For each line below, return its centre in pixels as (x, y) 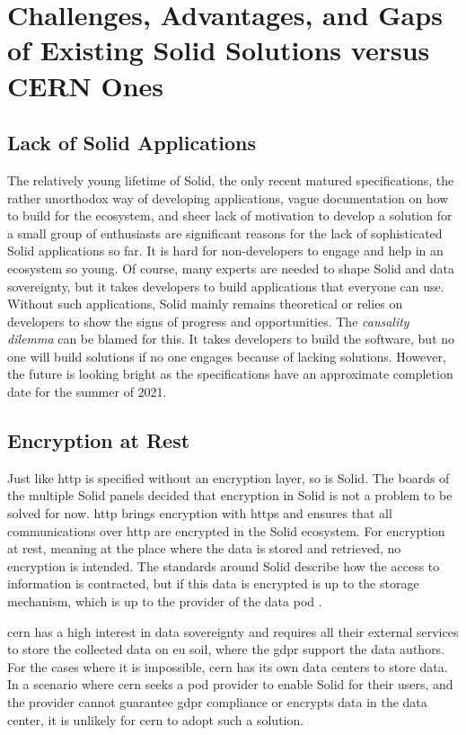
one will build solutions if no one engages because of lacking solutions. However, (227, 356)
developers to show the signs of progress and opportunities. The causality (208, 321)
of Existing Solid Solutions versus (219, 50)
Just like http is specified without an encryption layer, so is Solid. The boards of (229, 477)
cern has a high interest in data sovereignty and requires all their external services (233, 631)
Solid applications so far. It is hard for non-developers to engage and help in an (225, 251)
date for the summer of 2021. (87, 392)
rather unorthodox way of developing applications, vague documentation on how (228, 197)
